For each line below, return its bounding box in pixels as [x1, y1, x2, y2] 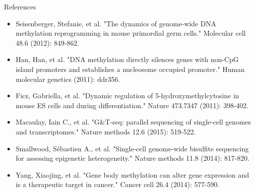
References [4, 1, 36, 11]
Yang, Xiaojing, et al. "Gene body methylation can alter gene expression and [15, 169, 250, 180]
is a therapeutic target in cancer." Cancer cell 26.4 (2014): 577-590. [15, 179, 220, 190]
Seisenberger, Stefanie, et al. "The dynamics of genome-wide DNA [15, 18, 216, 28]
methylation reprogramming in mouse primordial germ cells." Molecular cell [15, 28, 246, 38]
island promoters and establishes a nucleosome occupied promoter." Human [15, 64, 245, 74]
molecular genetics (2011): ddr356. [15, 73, 120, 84]
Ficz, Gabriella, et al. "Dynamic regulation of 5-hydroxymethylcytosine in [15, 90, 239, 101]
